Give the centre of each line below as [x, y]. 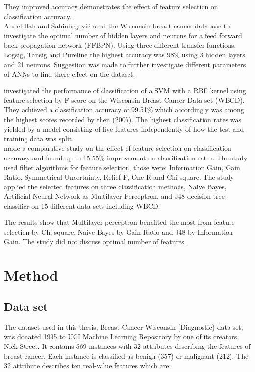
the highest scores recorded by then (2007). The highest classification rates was [123, 119]
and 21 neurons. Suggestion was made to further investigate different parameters [125, 64]
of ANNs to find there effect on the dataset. [70, 74]
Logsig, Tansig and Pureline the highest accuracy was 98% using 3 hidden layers [125, 54]
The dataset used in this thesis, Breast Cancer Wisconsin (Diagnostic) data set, [124, 327]
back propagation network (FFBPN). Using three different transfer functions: [120, 45]
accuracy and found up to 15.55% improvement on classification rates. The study [126, 157]
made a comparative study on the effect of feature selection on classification [118, 148]
